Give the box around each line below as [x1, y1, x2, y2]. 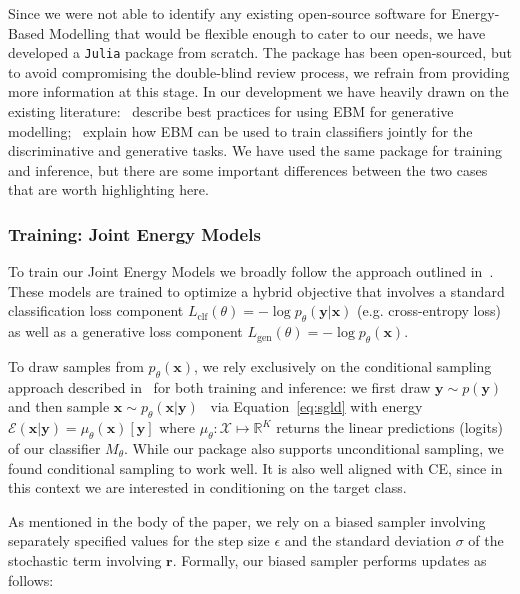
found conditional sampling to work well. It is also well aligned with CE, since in [8, 457, 503, 478]
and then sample [8, 396, 110, 417]
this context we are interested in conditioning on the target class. [8, 477, 407, 498]
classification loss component [8, 300, 184, 321]
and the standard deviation [284, 530, 451, 551]
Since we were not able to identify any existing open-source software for [8, 3, 447, 23]
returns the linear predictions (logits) [276, 417, 503, 438]
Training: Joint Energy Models [8, 221, 261, 246]
